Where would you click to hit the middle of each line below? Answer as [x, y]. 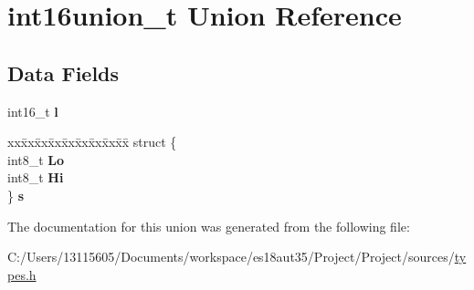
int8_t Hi [36, 177]
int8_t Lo [36, 159]
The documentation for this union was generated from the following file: [209, 226]
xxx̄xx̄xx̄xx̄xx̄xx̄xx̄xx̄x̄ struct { [92, 142]
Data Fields [63, 72]
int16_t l [33, 111]
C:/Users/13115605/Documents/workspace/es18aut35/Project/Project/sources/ [231, 257]
